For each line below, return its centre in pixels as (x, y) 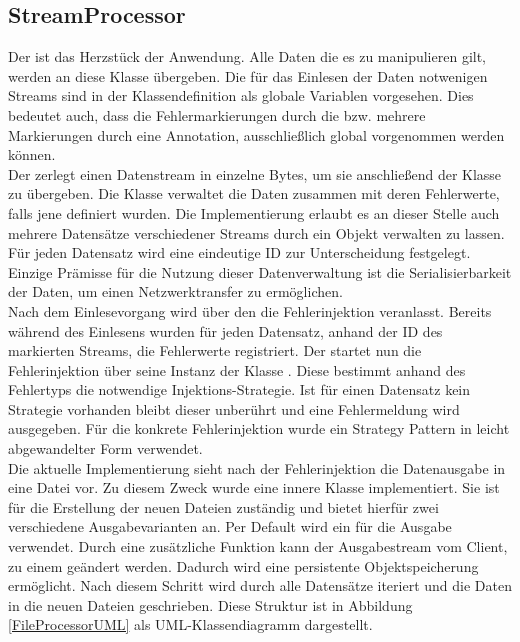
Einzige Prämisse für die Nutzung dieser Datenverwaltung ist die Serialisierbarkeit (260, 271)
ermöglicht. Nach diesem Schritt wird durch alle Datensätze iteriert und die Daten (260, 585)
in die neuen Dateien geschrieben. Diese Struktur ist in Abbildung (210, 604)
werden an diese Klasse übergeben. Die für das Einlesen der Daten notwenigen (248, 75)
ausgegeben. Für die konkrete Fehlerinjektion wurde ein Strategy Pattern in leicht (259, 428)
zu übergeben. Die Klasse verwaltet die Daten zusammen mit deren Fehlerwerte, (254, 193)
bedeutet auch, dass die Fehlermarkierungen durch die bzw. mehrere (217, 114)
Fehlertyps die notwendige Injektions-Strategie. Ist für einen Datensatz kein (239, 389)
